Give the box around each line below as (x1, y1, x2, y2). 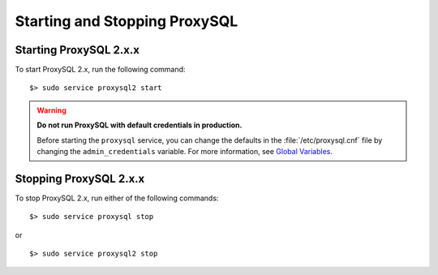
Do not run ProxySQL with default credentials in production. (36, 120, 243, 130)
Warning (36, 105, 67, 115)
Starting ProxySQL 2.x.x (15, 43, 140, 57)
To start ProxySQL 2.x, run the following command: (15, 65, 186, 75)
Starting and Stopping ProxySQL (15, 12, 238, 30)
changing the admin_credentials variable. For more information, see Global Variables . (36, 147, 333, 157)
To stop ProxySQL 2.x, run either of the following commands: (15, 193, 219, 203)
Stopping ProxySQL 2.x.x (15, 171, 145, 186)
